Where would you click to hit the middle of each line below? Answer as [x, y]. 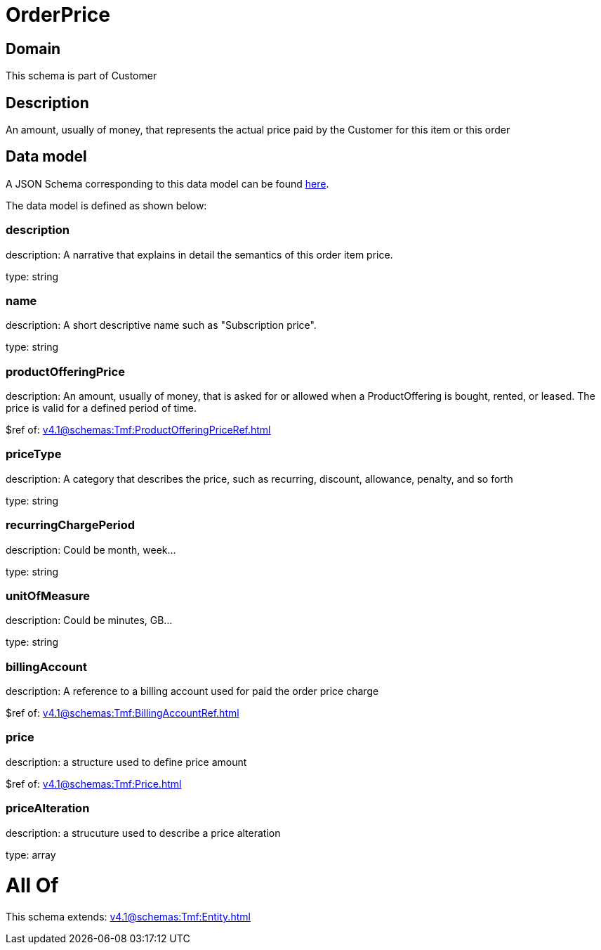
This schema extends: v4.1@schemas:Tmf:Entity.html [128, 917]
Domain [33, 48]
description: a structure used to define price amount [126, 762]
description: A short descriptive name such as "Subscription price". [161, 325]
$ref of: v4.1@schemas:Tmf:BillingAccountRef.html [123, 713]
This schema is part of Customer [81, 76]
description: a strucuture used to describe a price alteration [143, 833]
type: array [31, 854]
